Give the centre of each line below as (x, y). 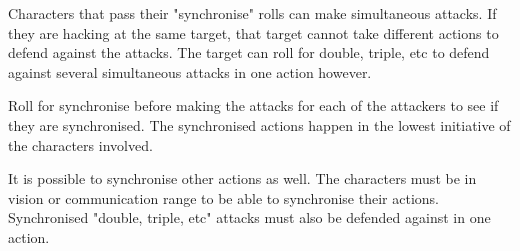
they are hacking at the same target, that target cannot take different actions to (253, 32)
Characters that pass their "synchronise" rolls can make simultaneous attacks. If (252, 13)
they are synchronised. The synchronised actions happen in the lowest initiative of (259, 124)
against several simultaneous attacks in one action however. (190, 71)
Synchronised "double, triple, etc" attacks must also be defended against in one (249, 217)
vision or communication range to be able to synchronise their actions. (223, 197)
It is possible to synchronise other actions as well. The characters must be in (242, 178)
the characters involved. (80, 144)
